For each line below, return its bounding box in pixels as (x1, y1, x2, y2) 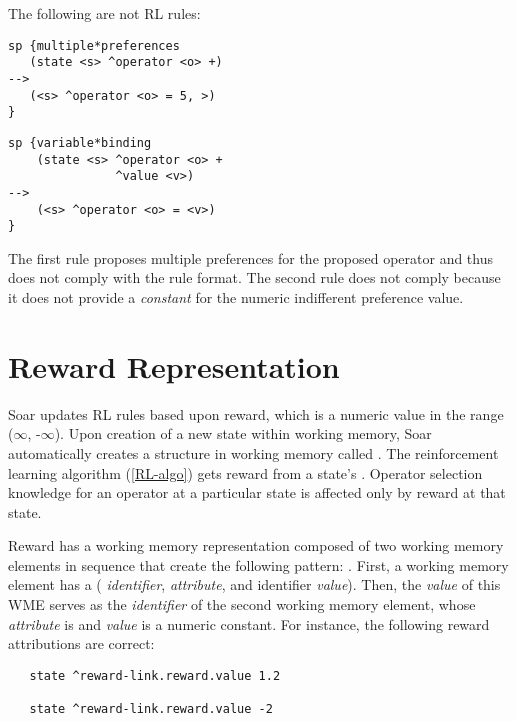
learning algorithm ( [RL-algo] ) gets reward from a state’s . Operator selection (8, 462, 483, 483)
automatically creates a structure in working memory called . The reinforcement (8, 442, 499, 463)
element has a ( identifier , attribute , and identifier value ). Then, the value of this (8, 574, 501, 595)
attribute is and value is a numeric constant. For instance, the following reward (8, 613, 490, 634)
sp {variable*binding (8, 135, 152, 150)
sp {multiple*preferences (8, 38, 180, 53)
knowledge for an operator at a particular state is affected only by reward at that (8, 482, 506, 503)
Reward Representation (8, 345, 340, 386)
